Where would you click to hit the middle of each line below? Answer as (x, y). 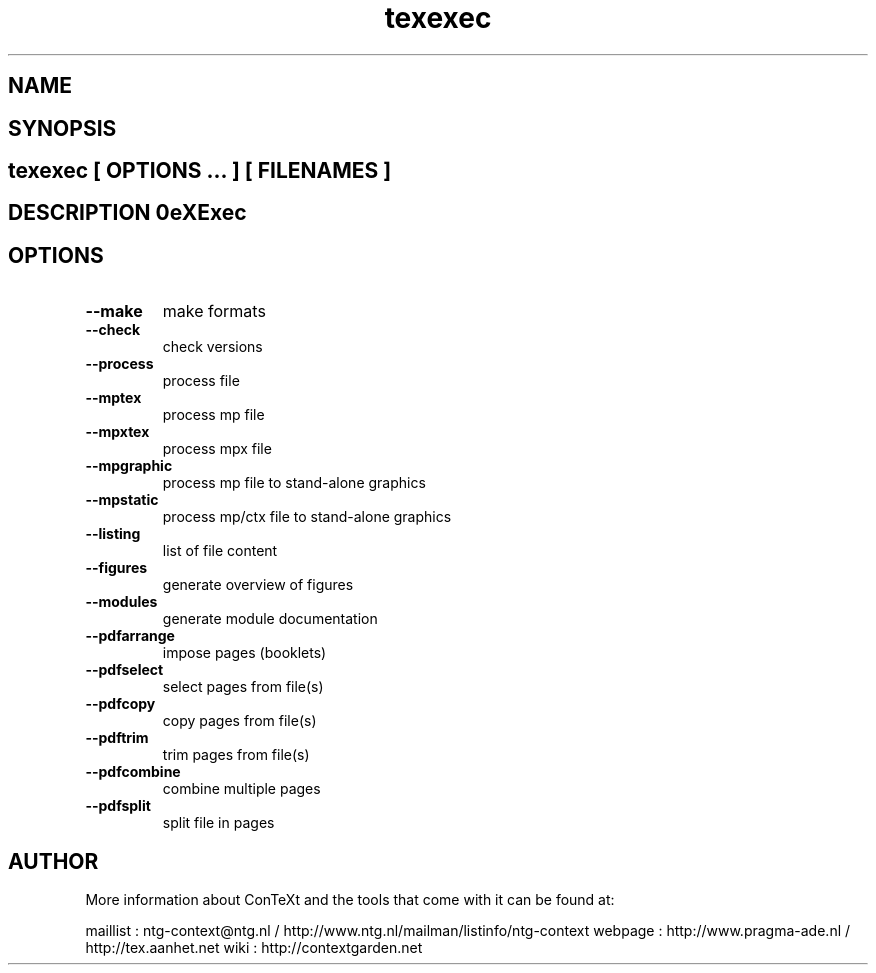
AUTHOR (53, 861)
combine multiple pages (241, 789)
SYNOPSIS (62, 128)
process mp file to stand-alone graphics (294, 483)
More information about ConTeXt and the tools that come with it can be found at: (350, 900)
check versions (212, 347)
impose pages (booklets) (244, 653)
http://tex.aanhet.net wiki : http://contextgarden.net (254, 948)
